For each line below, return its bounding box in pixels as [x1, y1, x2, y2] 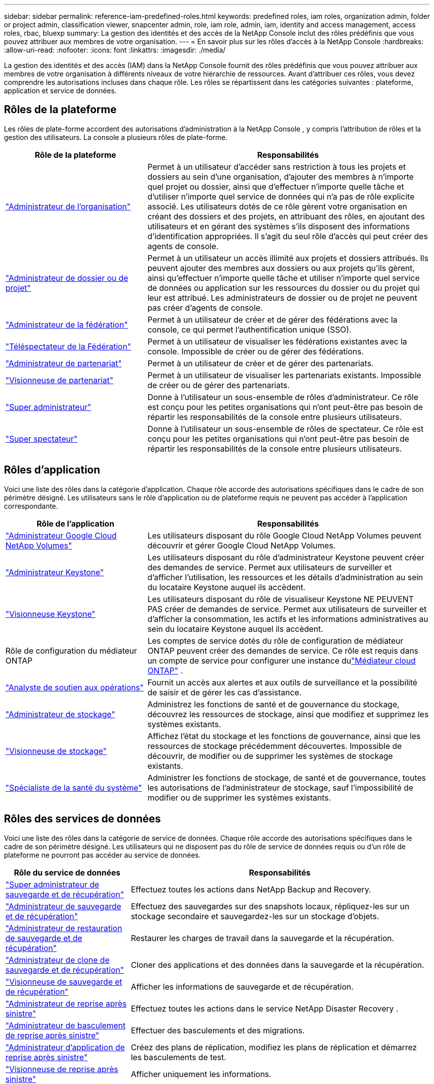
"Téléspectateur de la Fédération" [5, 341, 131, 351]
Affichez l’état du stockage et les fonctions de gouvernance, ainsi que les [147, 731, 421, 741]
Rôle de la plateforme [35, 149, 116, 160]
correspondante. [4, 501, 58, 510]
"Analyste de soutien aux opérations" [5, 682, 144, 692]
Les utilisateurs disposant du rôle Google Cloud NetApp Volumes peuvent [147, 530, 422, 541]
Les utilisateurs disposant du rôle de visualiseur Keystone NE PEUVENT [147, 594, 414, 604]
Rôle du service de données [14, 867, 120, 878]
